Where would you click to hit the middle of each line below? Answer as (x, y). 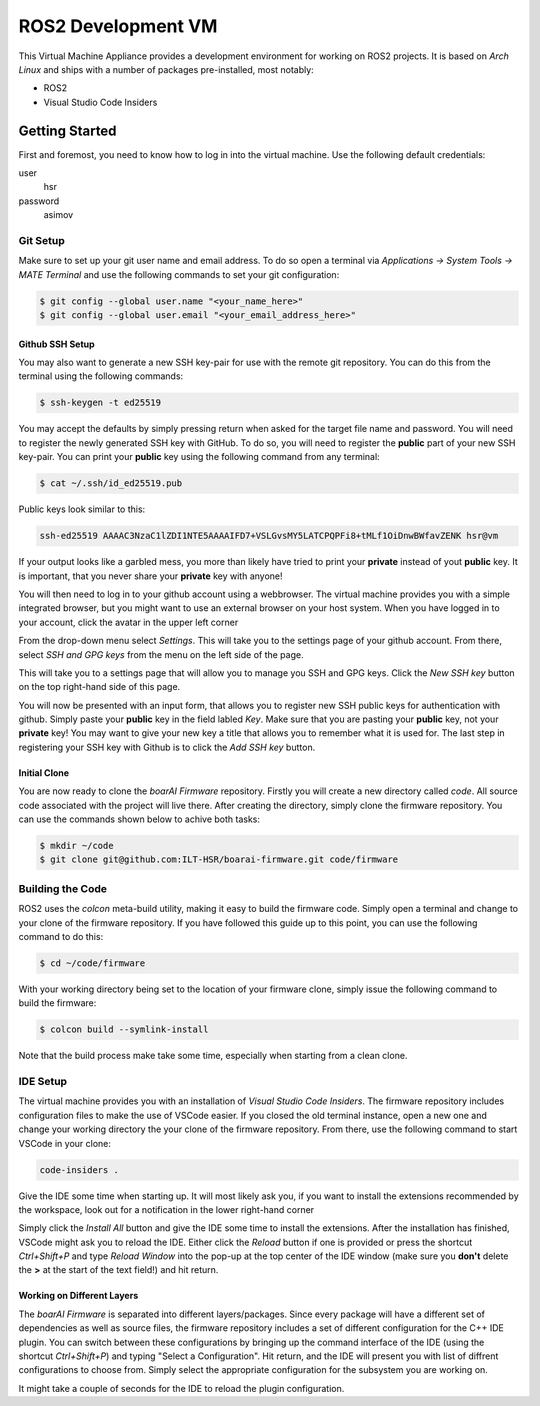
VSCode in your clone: (65, 1143)
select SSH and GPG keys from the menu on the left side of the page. (161, 654)
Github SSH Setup (56, 344)
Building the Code (63, 888)
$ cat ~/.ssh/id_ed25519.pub (111, 483)
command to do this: (61, 936)
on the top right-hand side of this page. (99, 687)
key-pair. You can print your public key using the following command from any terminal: (199, 457)
